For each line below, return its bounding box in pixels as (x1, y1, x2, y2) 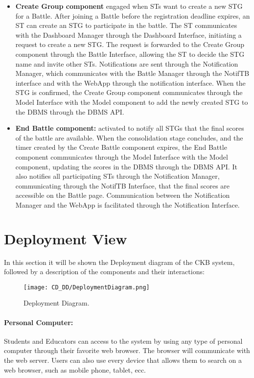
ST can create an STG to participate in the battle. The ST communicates (15, 20, 237, 30)
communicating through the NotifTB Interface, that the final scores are (15, 180, 230, 190)
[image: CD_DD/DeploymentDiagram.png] (23, 283, 150, 291)
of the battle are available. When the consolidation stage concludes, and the (15, 132, 243, 142)
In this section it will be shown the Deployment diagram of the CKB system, (4, 257, 235, 267)
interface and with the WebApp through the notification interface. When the (15, 77, 246, 88)
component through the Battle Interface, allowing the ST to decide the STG (15, 48, 245, 59)
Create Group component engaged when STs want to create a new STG (15, 1, 243, 11)
